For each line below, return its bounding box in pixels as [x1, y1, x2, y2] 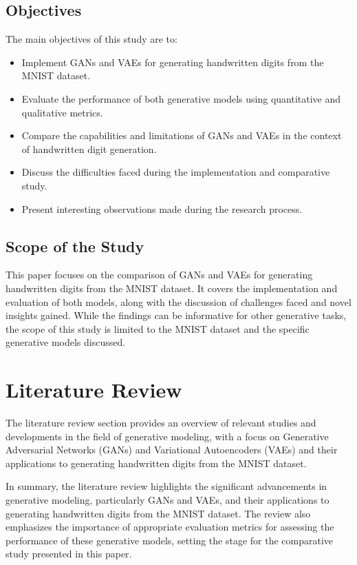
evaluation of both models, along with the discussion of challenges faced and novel [6, 294, 351, 309]
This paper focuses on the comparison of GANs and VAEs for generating [6, 267, 313, 282]
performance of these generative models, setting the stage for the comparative [6, 533, 334, 547]
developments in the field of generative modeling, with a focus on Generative [6, 429, 329, 443]
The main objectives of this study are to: [6, 32, 177, 46]
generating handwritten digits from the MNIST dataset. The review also [6, 506, 311, 520]
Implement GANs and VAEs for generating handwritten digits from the [21, 54, 324, 69]
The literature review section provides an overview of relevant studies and [6, 415, 316, 430]
